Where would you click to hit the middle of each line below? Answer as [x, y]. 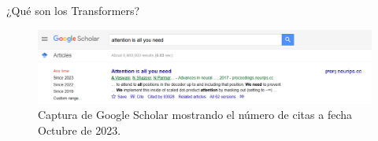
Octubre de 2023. [80, 130]
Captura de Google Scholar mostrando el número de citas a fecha [195, 115]
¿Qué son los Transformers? [73, 10]
